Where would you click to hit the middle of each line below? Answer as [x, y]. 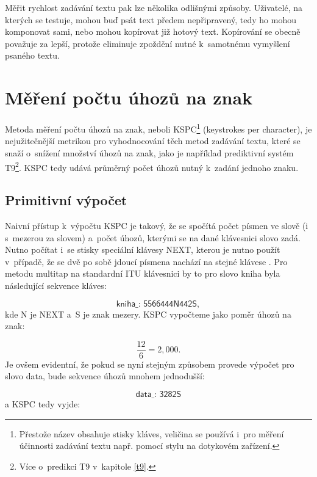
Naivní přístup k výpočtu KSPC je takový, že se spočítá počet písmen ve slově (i [157, 225]
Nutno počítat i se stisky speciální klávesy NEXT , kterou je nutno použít [143, 249]
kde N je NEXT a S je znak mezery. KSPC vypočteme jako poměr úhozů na [148, 314]
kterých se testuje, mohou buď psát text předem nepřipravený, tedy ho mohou [151, 19]
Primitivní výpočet [66, 200]
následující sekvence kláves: [56, 285]
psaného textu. [32, 55]
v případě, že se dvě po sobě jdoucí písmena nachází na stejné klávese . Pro [146, 261]
